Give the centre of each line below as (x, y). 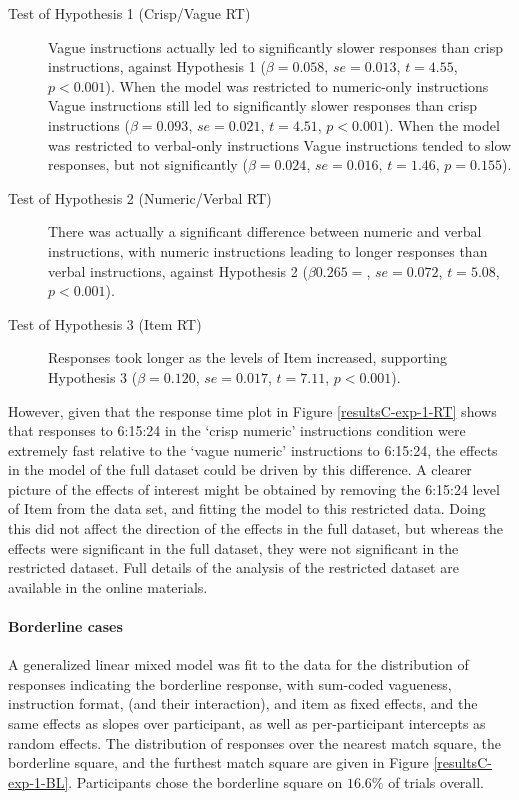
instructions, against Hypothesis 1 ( (157, 66)
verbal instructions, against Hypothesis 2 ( (178, 270)
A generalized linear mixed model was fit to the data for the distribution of (238, 664)
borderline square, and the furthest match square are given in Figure (218, 762)
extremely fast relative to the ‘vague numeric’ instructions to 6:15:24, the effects (253, 449)
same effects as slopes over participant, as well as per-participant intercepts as (247, 723)
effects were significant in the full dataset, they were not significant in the (233, 547)
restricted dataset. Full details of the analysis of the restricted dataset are (233, 567)
